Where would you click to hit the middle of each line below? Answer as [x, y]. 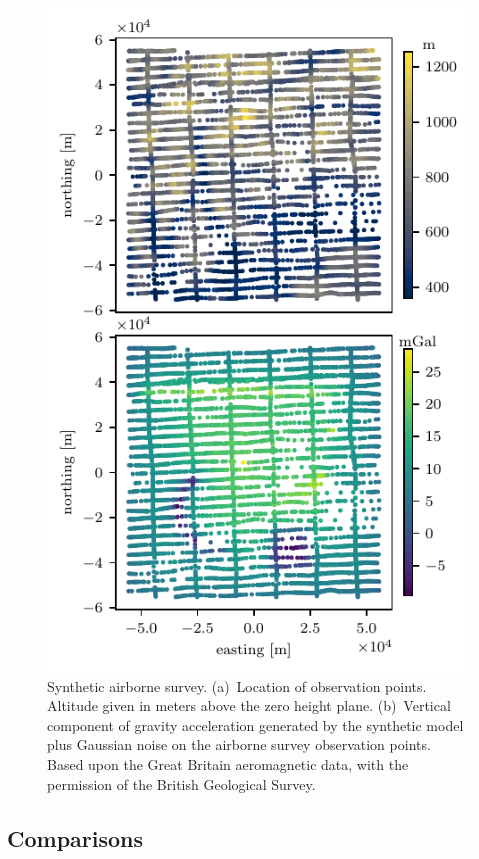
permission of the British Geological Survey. [181, 783]
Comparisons [75, 837]
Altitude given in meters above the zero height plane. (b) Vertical [249, 705]
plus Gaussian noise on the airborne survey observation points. [239, 744]
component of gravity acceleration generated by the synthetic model [255, 724]
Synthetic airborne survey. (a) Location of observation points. [237, 685]
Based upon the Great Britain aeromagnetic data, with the [228, 764]
